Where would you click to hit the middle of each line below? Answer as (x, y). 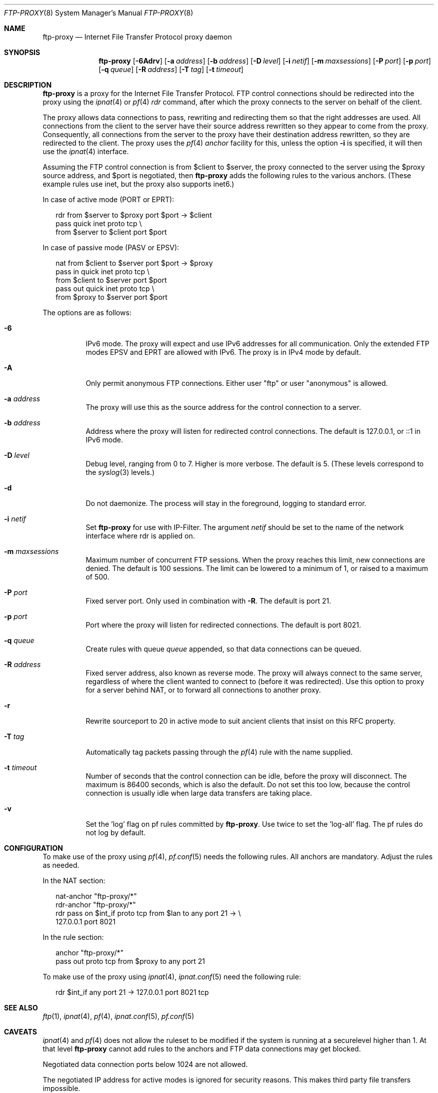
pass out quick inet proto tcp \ (105, 289)
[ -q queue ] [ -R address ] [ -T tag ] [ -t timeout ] (171, 69)
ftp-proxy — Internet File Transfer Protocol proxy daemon (137, 37)
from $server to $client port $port (111, 232)
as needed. (61, 865)
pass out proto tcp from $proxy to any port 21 (130, 961)
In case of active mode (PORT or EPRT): (108, 199)
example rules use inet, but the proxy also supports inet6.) (138, 184)
